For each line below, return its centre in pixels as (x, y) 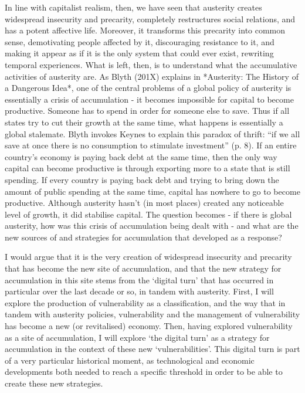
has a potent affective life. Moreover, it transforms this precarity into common (145, 30)
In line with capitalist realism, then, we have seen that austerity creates (133, 7)
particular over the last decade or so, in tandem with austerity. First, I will (139, 291)
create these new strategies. (54, 383)
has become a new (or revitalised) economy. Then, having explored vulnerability (149, 326)
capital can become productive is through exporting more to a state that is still (148, 168)
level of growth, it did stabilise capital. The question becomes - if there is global (148, 214)
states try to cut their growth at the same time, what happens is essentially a (144, 122)
